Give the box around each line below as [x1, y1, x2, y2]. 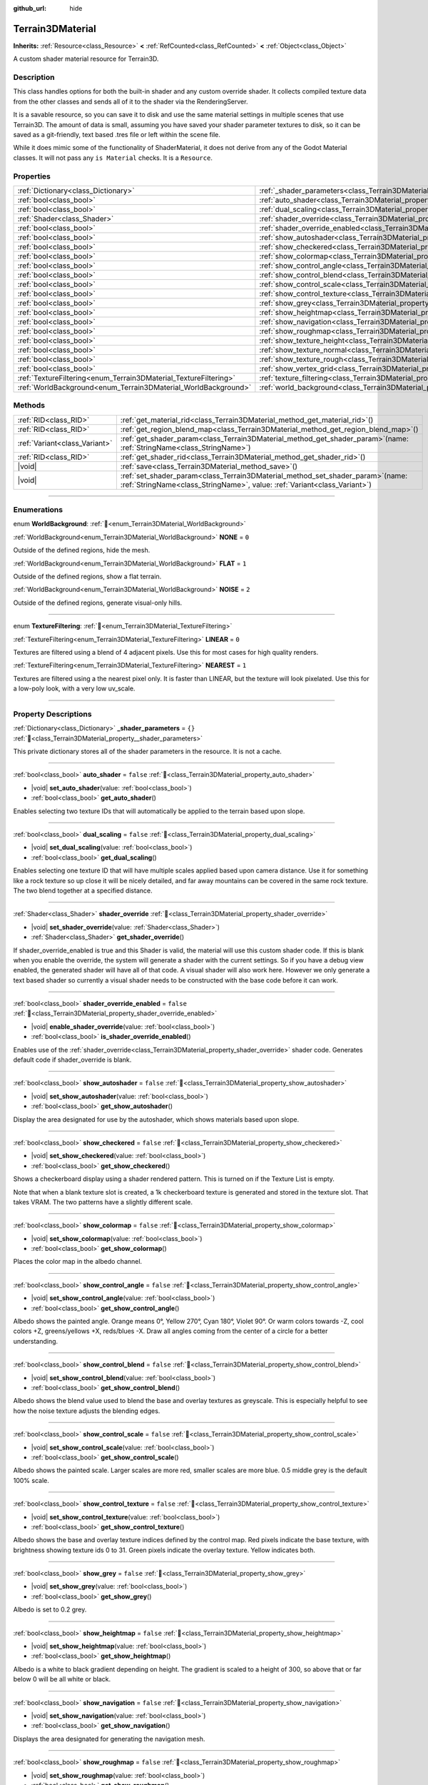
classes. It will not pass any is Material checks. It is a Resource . [13, 154, 213, 162]
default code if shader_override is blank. [13, 1055, 132, 1064]
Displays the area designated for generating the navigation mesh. [13, 1734, 205, 1743]
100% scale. [13, 1476, 50, 1484]
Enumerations [13, 505, 63, 515]
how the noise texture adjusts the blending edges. [13, 1407, 160, 1415]
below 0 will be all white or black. [13, 1675, 111, 1684]
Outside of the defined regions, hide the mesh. [13, 546, 151, 555]
